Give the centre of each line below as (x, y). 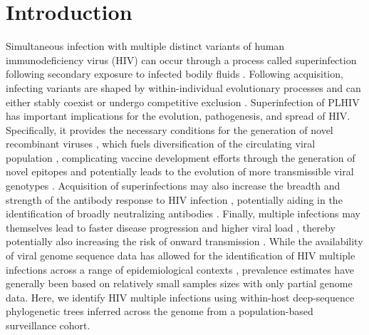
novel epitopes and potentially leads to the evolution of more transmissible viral (180, 171)
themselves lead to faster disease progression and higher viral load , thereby (171, 227)
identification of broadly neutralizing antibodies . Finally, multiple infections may (183, 213)
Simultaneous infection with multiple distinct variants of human (145, 46)
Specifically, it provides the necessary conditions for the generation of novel (170, 129)
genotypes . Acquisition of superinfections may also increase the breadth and (173, 186)
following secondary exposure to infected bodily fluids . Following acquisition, (175, 74)
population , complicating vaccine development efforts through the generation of (181, 157)
